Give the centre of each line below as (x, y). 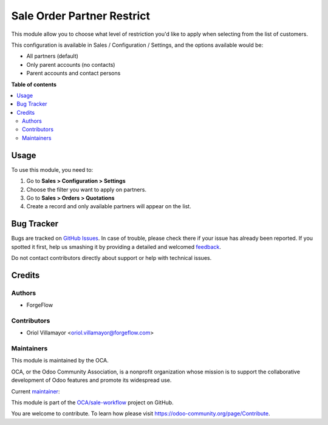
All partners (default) (53, 56)
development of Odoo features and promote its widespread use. (91, 380)
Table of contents (34, 84)
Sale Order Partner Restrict (81, 16)
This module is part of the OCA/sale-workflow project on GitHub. (92, 403)
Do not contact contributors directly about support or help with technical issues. (111, 258)
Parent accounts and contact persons (73, 73)
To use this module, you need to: (52, 169)
